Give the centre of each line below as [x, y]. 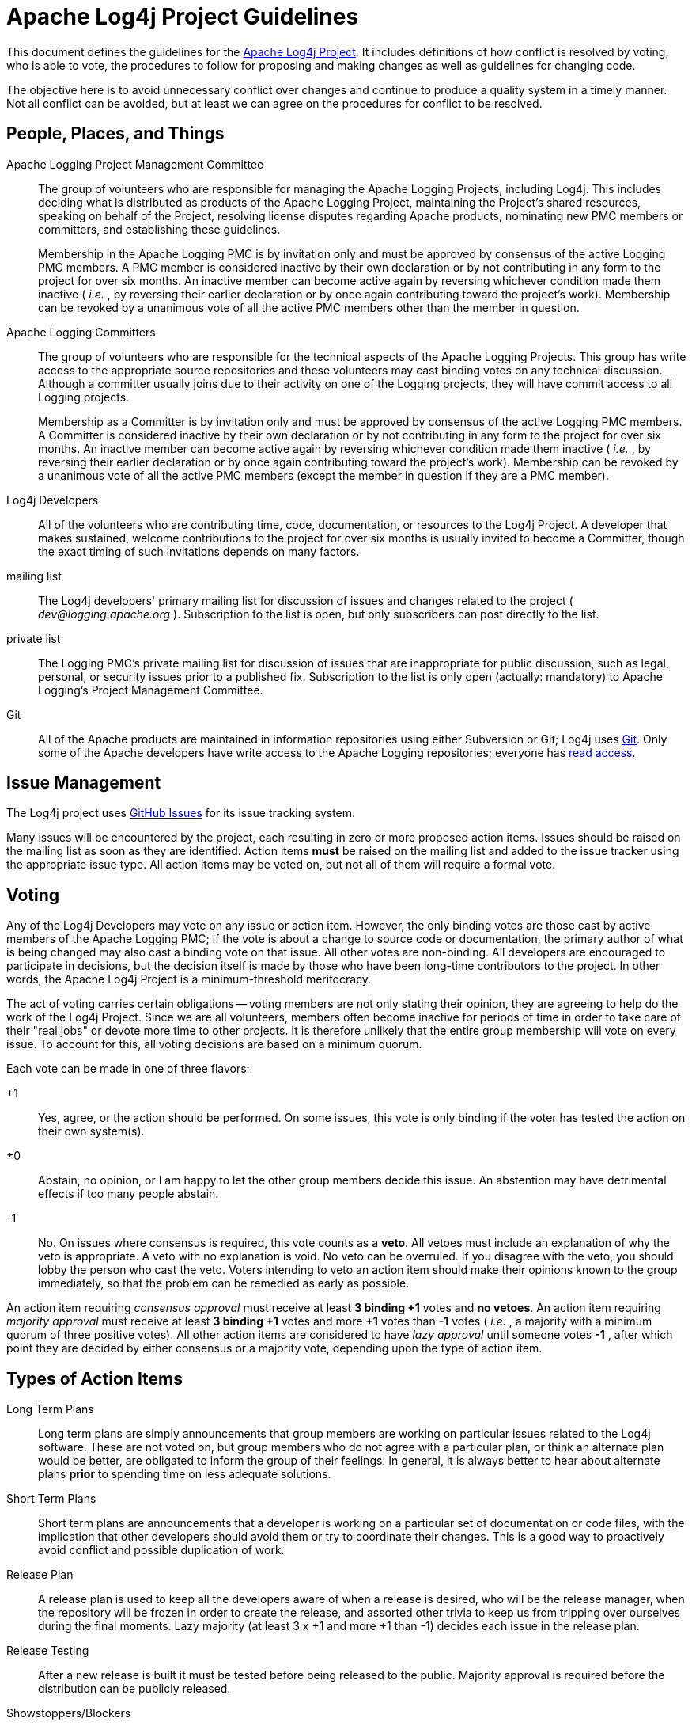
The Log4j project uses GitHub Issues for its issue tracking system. [181, 813]
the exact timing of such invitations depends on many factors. [199, 551]
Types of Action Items [95, 1378]
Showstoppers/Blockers [69, 1713]
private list [34, 638]
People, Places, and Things [115, 134]
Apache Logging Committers [81, 332]
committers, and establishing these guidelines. [159, 229]
